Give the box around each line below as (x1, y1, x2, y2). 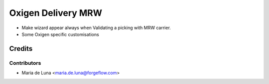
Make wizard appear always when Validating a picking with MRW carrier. (21, 25, 171, 31)
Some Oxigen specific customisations (21, 31, 99, 37)
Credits (9, 44, 33, 53)
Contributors (9, 59, 41, 66)
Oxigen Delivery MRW (9, 7, 102, 18)
